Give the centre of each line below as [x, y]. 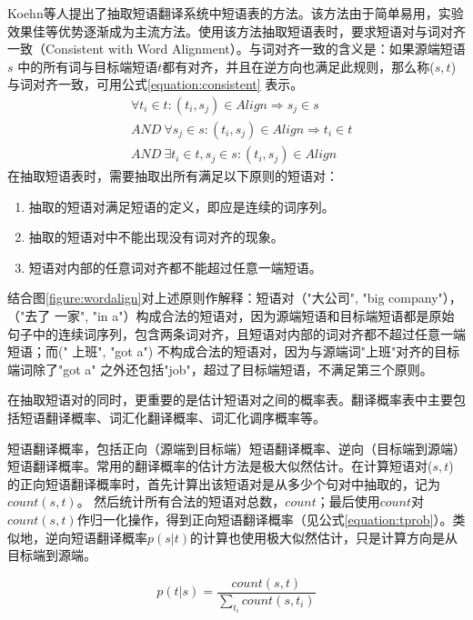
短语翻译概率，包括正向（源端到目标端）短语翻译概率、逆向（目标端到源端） [236, 448]
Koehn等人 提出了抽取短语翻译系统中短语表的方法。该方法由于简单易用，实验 [236, 13]
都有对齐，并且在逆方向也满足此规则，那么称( [298, 66]
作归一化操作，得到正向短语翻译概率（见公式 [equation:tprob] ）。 [265, 519]
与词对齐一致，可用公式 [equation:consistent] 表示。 [156, 84]
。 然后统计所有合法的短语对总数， [181, 501]
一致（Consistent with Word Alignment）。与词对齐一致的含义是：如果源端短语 [236, 49]
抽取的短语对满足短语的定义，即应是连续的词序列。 [181, 206]
